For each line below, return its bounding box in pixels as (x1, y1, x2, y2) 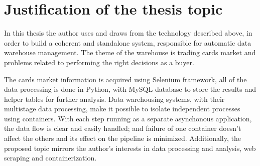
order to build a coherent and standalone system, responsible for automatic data (4, 37, 251, 48)
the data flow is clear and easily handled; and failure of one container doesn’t (4, 123, 241, 133)
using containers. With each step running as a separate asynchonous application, (4, 113, 252, 123)
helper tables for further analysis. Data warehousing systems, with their (4, 93, 225, 104)
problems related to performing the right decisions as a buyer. (4, 57, 194, 67)
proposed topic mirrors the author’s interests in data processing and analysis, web (4, 142, 256, 153)
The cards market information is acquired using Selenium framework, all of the (4, 74, 247, 84)
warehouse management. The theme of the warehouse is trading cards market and (4, 47, 256, 58)
